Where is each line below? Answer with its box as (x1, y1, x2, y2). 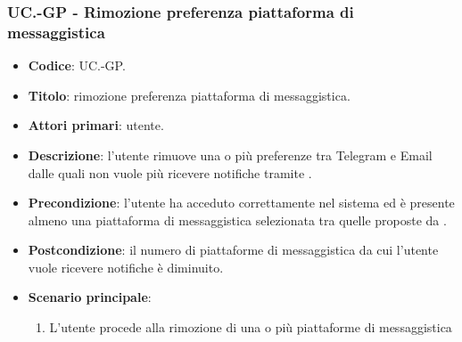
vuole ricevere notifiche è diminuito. (28, 257, 224, 276)
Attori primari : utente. (28, 116, 164, 134)
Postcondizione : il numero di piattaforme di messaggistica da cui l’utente (28, 240, 439, 259)
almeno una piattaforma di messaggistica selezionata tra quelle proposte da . (28, 210, 447, 229)
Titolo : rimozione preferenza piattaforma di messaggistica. (28, 85, 351, 104)
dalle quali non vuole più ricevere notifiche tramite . (28, 163, 312, 182)
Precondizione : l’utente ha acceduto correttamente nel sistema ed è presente (28, 193, 455, 212)
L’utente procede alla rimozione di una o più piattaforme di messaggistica (49, 318, 452, 337)
